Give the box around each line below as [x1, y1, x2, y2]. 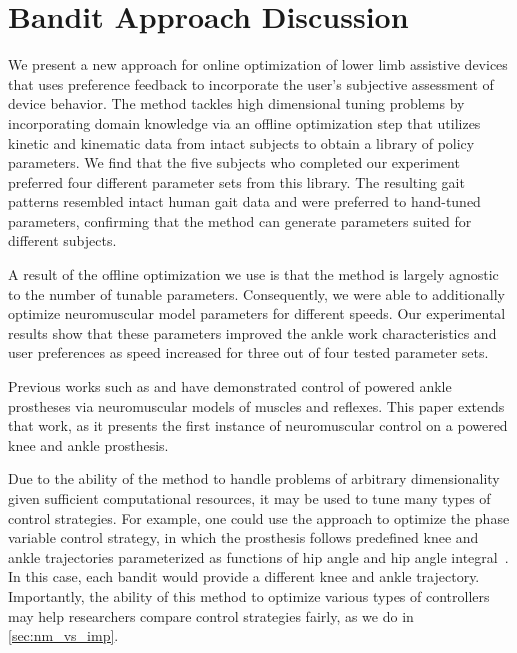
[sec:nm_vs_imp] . [8, 625, 119, 646]
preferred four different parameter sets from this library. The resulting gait [8, 171, 465, 192]
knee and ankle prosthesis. [8, 434, 169, 455]
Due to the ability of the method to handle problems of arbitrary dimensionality [8, 468, 500, 489]
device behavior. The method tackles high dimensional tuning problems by [8, 93, 465, 114]
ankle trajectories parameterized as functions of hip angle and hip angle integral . [8, 546, 509, 567]
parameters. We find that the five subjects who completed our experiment [8, 152, 460, 173]
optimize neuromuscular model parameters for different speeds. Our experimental [8, 303, 506, 324]
